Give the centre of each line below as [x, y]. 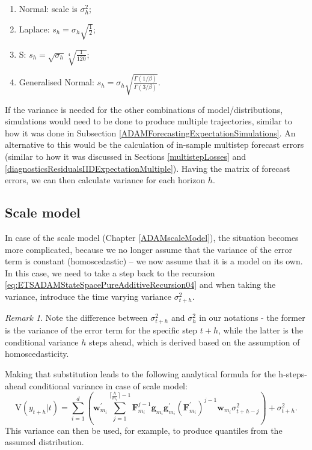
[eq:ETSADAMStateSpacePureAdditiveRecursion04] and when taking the [140, 284]
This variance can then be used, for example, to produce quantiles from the [144, 430]
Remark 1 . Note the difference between [76, 318]
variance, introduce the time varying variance [88, 296]
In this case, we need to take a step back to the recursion [110, 272]
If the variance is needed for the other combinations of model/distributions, [144, 109]
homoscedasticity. [37, 354]
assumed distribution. [44, 442]
